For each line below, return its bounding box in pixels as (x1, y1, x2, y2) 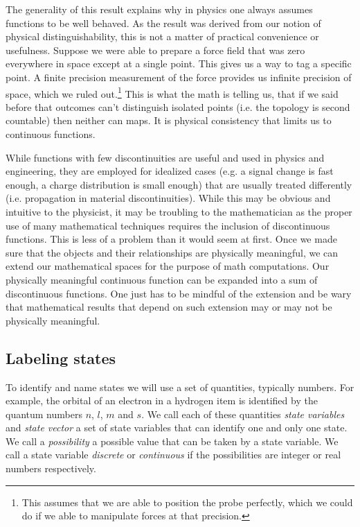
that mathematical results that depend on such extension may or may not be (6, 300, 332, 314)
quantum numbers (6, 406, 82, 421)
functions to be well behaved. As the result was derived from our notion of (6, 15, 321, 30)
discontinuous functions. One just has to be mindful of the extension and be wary (6, 286, 352, 300)
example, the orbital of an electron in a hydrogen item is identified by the (6, 393, 318, 408)
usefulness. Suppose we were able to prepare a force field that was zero (6, 42, 305, 57)
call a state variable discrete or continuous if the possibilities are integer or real (6, 447, 341, 462)
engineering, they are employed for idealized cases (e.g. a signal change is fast (6, 164, 334, 178)
